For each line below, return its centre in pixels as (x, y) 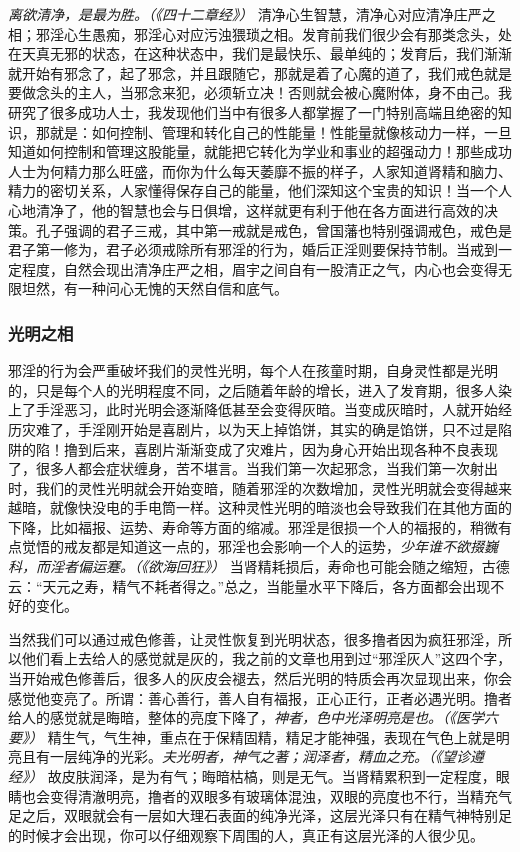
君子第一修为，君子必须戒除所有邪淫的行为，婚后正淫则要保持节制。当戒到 (253, 249)
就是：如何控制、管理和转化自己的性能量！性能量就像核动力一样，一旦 (280, 131)
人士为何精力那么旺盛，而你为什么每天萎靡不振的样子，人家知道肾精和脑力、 (260, 170)
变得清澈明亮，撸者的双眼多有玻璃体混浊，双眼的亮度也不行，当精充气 (280, 795)
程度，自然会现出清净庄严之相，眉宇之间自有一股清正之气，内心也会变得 (259, 268)
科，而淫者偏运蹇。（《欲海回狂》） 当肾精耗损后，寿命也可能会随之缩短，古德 (259, 566)
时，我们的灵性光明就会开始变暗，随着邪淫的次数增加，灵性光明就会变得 (246, 487)
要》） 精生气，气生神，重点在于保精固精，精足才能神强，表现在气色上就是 (252, 736)
